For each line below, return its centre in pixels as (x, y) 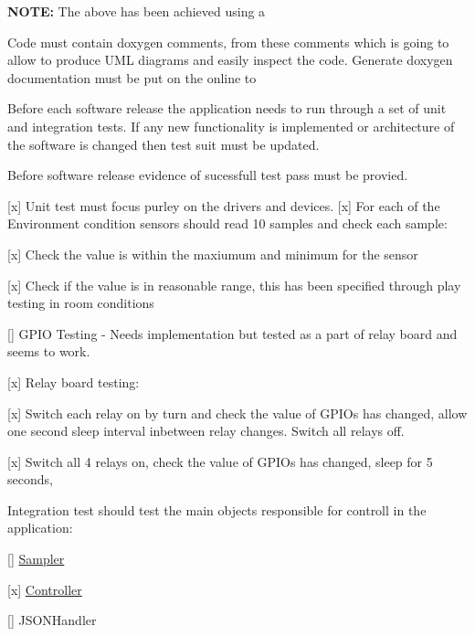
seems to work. (49, 351)
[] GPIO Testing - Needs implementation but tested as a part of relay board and (232, 333)
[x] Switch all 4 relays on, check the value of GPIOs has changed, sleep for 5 (220, 461)
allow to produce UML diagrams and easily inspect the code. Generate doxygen (230, 60)
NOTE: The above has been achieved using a (137, 11)
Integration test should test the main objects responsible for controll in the (217, 509)
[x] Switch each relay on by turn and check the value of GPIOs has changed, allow (237, 413)
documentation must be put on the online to (132, 77)
